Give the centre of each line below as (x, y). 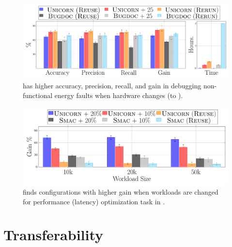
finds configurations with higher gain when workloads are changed (121, 192)
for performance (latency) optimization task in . (94, 201)
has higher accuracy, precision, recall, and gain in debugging (112, 86)
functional (38, 95)
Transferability (54, 235)
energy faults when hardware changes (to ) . (119, 95)
